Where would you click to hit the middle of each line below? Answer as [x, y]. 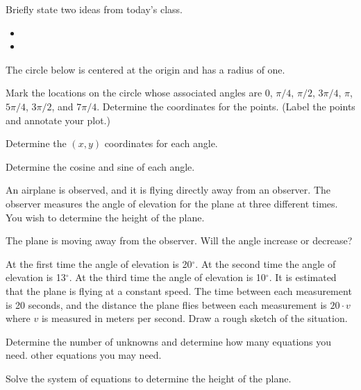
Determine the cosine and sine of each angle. [100, 166]
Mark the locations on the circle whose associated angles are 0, [139, 93]
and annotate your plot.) [58, 120]
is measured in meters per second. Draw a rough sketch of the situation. [194, 318]
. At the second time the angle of [266, 263]
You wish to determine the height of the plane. [105, 217]
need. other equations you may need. [84, 355]
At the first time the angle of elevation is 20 [99, 263]
